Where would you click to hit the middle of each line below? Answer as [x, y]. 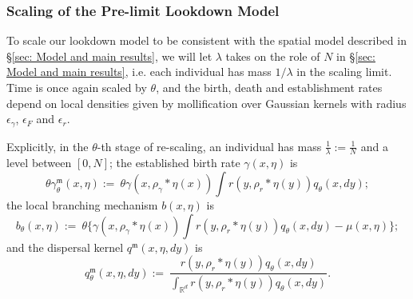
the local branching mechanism [82, 205]
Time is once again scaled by [77, 87]
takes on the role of [273, 56]
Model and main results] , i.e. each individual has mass [139, 72]
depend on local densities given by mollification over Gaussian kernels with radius [206, 103]
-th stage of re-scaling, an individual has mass [209, 146]
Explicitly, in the [48, 146]
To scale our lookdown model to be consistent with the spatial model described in [206, 40]
